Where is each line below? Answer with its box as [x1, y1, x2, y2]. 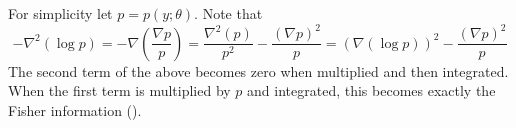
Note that [202, 3, 263, 23]
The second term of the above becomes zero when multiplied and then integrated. [8, 60, 509, 81]
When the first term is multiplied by [8, 80, 231, 101]
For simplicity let [8, 3, 113, 23]
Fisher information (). [8, 99, 142, 120]
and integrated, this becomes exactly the [247, 80, 496, 101]
